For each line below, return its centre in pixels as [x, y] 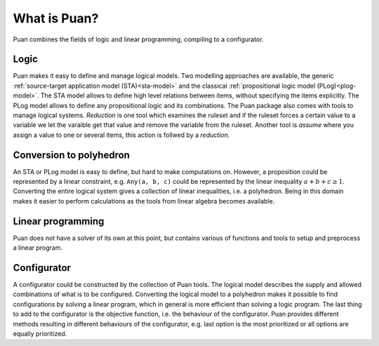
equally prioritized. [40, 334]
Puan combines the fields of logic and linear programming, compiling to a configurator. [138, 39]
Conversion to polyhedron [71, 155]
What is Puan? [56, 18]
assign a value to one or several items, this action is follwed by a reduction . [121, 135]
